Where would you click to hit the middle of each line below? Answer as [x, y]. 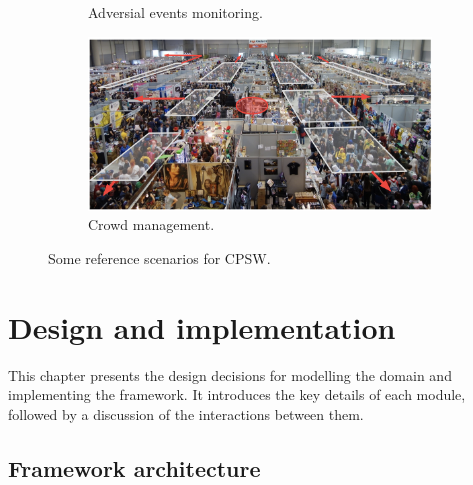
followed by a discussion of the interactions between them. [186, 413]
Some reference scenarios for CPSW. [159, 257]
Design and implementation [202, 326]
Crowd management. [151, 224]
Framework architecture [134, 467]
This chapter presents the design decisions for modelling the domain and [230, 374]
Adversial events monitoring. [175, 12]
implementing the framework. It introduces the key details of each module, [237, 394]
